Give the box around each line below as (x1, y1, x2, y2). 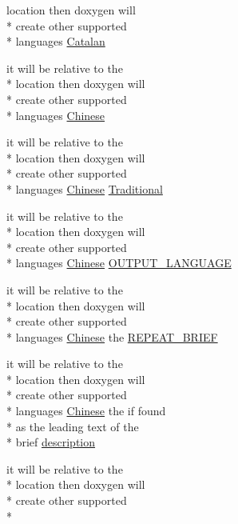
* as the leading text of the (6, 418, 139, 434)
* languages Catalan (6, 33, 105, 50)
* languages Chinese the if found (6, 402, 166, 419)
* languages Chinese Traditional (6, 180, 163, 197)
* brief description (6, 434, 96, 450)
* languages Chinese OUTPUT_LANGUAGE (6, 254, 232, 271)
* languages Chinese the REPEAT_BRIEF (6, 328, 218, 345)
